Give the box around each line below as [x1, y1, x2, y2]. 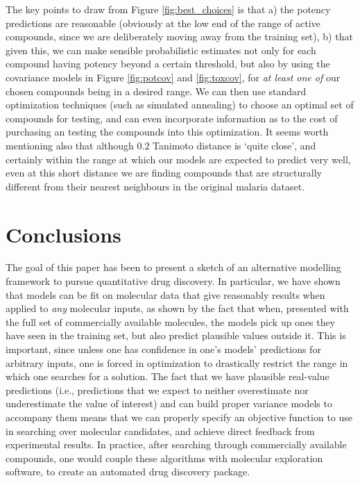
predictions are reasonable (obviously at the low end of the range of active [6, 15, 320, 30]
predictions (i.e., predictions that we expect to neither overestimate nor [6, 382, 309, 397]
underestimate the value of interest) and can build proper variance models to [6, 396, 332, 411]
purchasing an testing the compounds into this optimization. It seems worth [6, 124, 329, 139]
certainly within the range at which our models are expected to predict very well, [6, 152, 351, 166]
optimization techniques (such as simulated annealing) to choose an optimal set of [6, 97, 354, 112]
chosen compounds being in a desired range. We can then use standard [6, 83, 307, 98]
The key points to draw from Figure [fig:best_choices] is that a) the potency [6, 2, 331, 16]
